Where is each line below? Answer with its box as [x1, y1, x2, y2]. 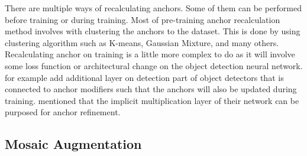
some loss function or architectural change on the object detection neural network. [5, 59, 303, 71]
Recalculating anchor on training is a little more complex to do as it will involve [5, 48, 295, 60]
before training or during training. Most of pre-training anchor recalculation [5, 13, 280, 25]
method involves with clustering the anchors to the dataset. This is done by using [5, 25, 300, 37]
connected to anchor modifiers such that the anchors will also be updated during [5, 83, 297, 95]
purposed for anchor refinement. [5, 106, 121, 118]
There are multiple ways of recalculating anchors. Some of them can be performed [5, 2, 302, 14]
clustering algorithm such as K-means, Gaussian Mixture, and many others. [5, 36, 279, 48]
